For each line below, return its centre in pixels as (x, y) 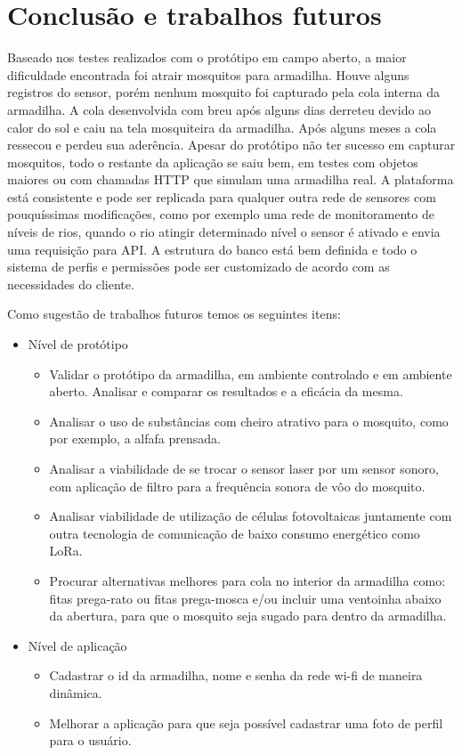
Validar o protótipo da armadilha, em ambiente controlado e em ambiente (251, 373)
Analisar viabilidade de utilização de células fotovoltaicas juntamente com (251, 516)
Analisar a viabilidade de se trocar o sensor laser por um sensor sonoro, (244, 468)
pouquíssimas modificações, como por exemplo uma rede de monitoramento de (221, 214)
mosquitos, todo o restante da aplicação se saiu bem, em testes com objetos (213, 162)
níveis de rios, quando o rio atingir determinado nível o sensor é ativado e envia (224, 232)
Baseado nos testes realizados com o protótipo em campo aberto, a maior (207, 57)
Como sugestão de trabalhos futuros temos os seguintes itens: (174, 314)
